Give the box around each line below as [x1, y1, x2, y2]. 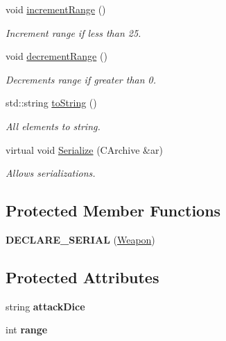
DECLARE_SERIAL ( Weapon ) [6, 232, 155, 246]
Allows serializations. [6, 166, 96, 180]
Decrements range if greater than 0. [6, 72, 157, 86]
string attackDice [6, 299, 85, 313]
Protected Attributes [6, 266, 159, 287]
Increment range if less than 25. [6, 25, 141, 40]
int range [6, 322, 48, 337]
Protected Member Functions [6, 200, 221, 221]
